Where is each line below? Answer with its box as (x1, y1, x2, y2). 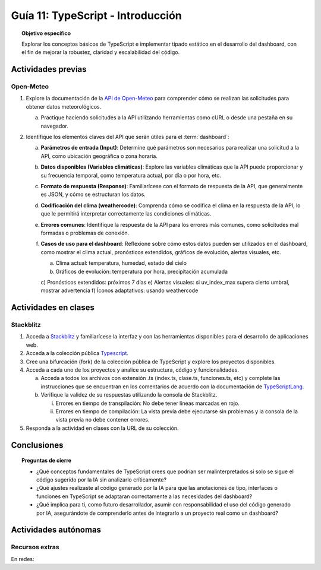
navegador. (40, 122, 68, 129)
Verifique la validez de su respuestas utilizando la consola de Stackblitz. (40, 391, 218, 398)
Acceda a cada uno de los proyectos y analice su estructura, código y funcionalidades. (26, 366, 239, 373)
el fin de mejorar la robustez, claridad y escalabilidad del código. (21, 49, 180, 56)
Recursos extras (11, 543, 59, 552)
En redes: (11, 555, 34, 562)
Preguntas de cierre (21, 457, 71, 464)
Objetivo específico (21, 30, 71, 37)
